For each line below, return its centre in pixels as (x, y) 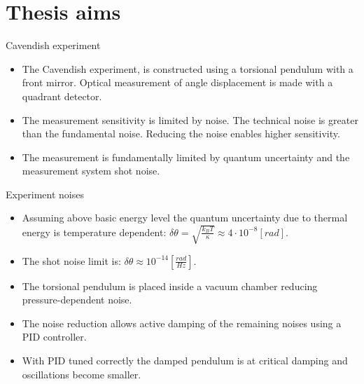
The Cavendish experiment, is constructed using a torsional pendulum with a (188, 68)
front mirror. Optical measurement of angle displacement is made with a (177, 82)
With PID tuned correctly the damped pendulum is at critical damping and (185, 360)
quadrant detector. (62, 96)
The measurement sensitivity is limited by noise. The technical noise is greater (190, 119)
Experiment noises (45, 194)
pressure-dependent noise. (77, 300)
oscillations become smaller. (82, 374)
